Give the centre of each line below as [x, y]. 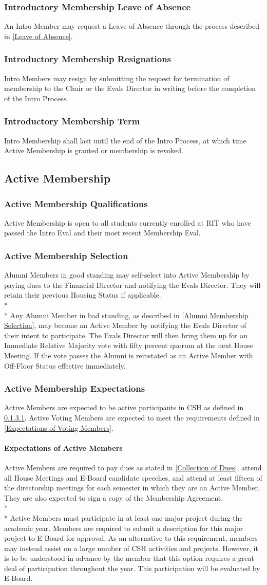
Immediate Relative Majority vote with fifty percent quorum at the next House [129, 345]
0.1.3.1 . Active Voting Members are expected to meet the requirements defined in [132, 417]
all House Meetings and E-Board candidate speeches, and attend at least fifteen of [133, 477]
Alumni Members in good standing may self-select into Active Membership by [127, 275]
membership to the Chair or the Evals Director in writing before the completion [130, 88]
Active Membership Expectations [75, 388]
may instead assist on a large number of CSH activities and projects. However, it [131, 548]
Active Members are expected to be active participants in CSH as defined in [124, 407]
